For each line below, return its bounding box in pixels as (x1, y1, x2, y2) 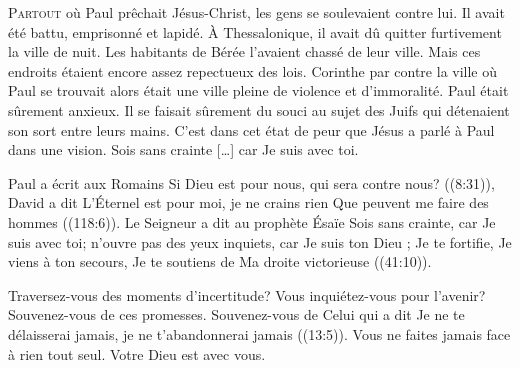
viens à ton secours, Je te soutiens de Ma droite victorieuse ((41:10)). (8, 251, 432, 272)
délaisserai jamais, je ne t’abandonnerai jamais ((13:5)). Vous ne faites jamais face (8, 323, 511, 344)
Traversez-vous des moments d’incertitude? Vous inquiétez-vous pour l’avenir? (8, 284, 486, 305)
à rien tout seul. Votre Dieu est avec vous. (8, 343, 266, 364)
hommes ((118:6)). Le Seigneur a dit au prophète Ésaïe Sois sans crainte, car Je (8, 211, 496, 232)
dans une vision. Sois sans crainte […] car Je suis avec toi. (8, 139, 359, 160)
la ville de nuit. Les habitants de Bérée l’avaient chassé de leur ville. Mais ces (8, 41, 481, 62)
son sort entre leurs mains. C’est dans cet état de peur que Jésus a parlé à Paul (8, 119, 495, 140)
